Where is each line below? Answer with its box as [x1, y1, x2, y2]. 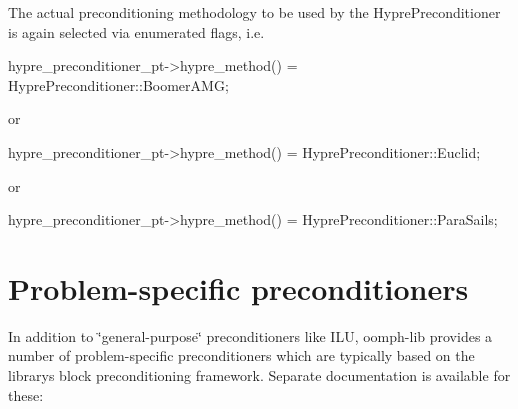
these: [8, 384, 44, 405]
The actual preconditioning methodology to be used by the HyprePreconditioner [8, 2, 501, 22]
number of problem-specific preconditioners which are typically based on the [8, 345, 475, 366]
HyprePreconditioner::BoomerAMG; [8, 74, 229, 95]
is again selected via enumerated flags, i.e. [8, 21, 265, 42]
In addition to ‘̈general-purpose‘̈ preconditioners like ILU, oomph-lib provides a [8, 325, 493, 346]
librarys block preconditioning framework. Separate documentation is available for [8, 365, 511, 386]
